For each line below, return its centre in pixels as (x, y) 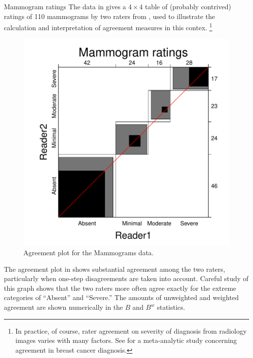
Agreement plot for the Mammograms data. (89, 253)
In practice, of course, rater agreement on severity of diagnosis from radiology (131, 330)
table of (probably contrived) (188, 6)
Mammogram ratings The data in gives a (65, 6)
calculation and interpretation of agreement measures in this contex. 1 (108, 27)
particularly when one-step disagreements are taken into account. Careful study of (126, 278)
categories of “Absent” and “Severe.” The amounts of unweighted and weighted (121, 297)
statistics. (171, 307)
